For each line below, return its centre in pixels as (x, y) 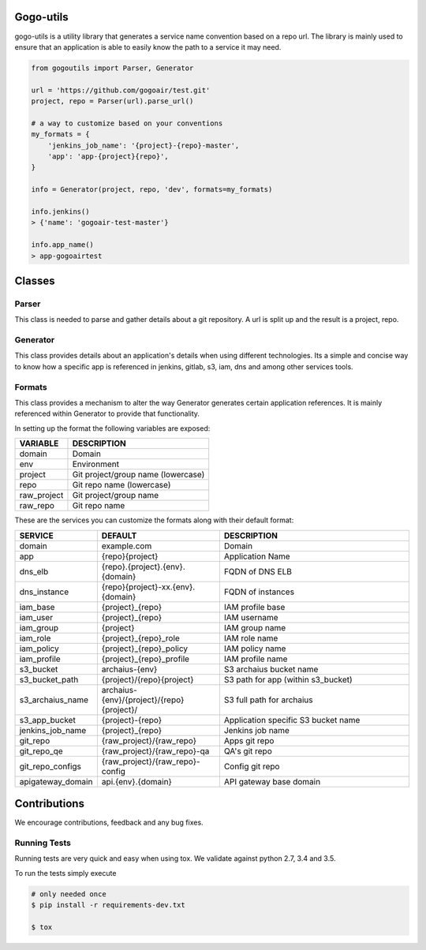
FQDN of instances (259, 592)
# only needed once (69, 894)
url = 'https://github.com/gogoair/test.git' (121, 90)
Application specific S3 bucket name (292, 720)
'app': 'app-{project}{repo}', (108, 157)
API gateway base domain (272, 781)
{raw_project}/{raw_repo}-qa (155, 751)
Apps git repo (249, 740)
